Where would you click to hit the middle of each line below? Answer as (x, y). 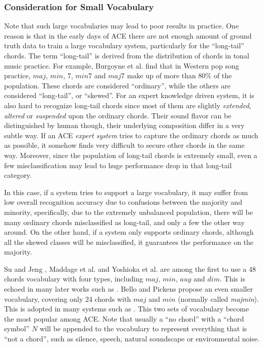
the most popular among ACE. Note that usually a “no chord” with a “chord (124, 318)
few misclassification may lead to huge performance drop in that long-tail (118, 165)
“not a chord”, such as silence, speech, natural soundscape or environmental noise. (132, 339)
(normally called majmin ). (218, 298)
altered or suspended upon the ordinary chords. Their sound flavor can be (118, 115)
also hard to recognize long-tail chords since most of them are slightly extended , (128, 105)
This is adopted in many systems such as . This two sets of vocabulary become (127, 309)
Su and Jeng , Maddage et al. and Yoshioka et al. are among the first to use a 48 (130, 269)
